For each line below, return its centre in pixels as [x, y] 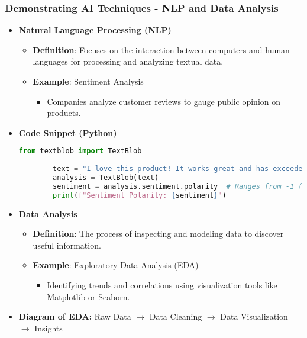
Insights [49, 328]
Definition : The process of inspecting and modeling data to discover [158, 234]
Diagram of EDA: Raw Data [75, 316]
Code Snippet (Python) [68, 132]
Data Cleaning [176, 316]
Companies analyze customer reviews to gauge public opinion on [164, 101]
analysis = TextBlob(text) [106, 178]
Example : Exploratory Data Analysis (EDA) [116, 265]
